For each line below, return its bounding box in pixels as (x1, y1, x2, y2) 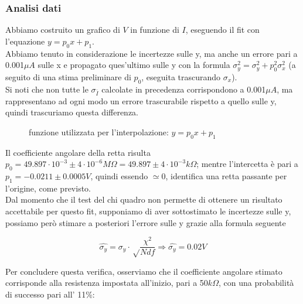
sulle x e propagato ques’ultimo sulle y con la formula (38, 59, 230, 71)
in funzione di (130, 23, 179, 36)
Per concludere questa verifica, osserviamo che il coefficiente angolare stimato (5, 265, 282, 277)
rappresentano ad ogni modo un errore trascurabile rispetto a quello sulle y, (5, 94, 277, 107)
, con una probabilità (218, 276, 294, 289)
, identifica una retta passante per (165, 169, 287, 182)
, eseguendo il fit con (185, 23, 260, 36)
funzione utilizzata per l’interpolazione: (29, 125, 169, 138)
